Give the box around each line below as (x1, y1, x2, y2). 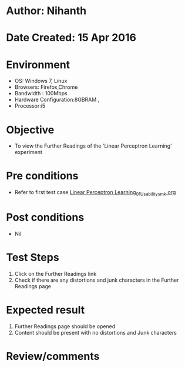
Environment (6, 58, 70, 71)
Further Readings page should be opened (14, 322, 116, 330)
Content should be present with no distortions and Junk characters (14, 329, 177, 336)
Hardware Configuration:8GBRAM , (14, 96, 100, 104)
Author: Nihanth (6, 4, 87, 18)
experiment (14, 149, 43, 156)
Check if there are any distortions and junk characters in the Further (14, 276, 179, 283)
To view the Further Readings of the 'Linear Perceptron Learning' (14, 142, 172, 149)
